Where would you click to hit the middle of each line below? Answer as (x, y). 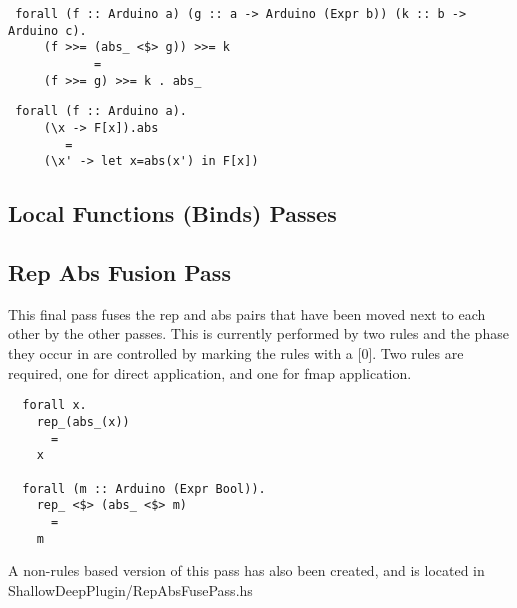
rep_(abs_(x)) (83, 421)
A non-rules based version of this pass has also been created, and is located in (246, 570)
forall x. (54, 405)
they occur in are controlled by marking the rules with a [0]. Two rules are (236, 353)
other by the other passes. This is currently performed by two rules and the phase (258, 333)
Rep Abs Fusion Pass (119, 272)
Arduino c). (47, 30)
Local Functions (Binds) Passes (172, 213)
